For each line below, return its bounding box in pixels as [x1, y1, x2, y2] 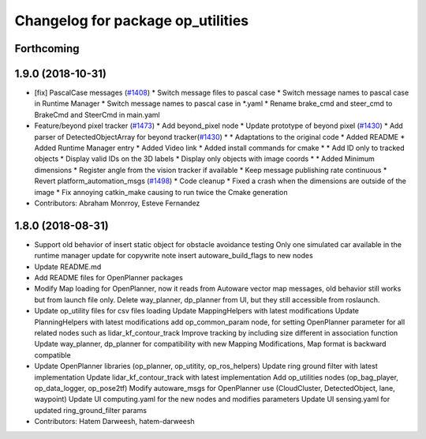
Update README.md [34, 261, 102, 272]
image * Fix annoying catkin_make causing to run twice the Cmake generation [34, 187, 288, 197]
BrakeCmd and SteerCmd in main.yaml [34, 110, 161, 119]
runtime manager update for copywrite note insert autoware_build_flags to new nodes [34, 251, 313, 261]
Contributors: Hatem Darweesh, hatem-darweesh [34, 417, 195, 426]
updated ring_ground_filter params [34, 405, 148, 415]
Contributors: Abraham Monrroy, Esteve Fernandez [34, 198, 200, 208]
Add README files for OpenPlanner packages [34, 273, 183, 283]
